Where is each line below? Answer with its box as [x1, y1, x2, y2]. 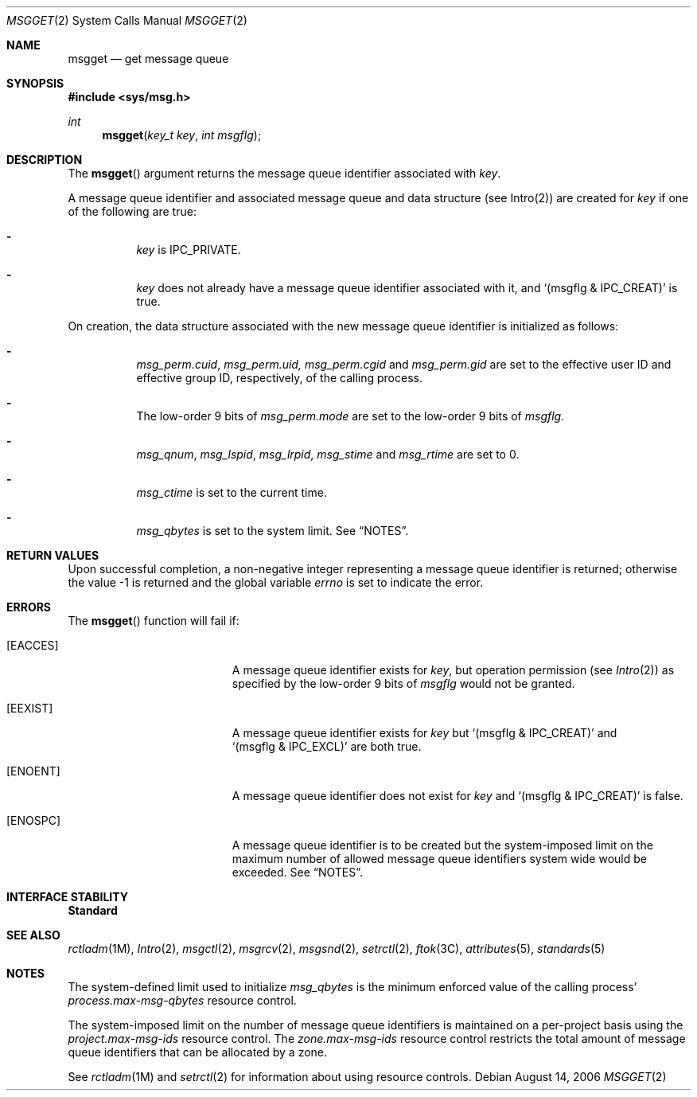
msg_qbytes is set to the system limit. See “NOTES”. [136, 524, 409, 537]
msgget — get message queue [68, 52, 229, 65]
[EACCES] [6, 638, 59, 652]
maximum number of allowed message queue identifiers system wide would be [232, 852, 647, 865]
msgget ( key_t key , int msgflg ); [102, 128, 262, 142]
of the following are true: [68, 205, 197, 218]
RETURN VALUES [6, 548, 99, 562]
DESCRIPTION [6, 153, 83, 166]
